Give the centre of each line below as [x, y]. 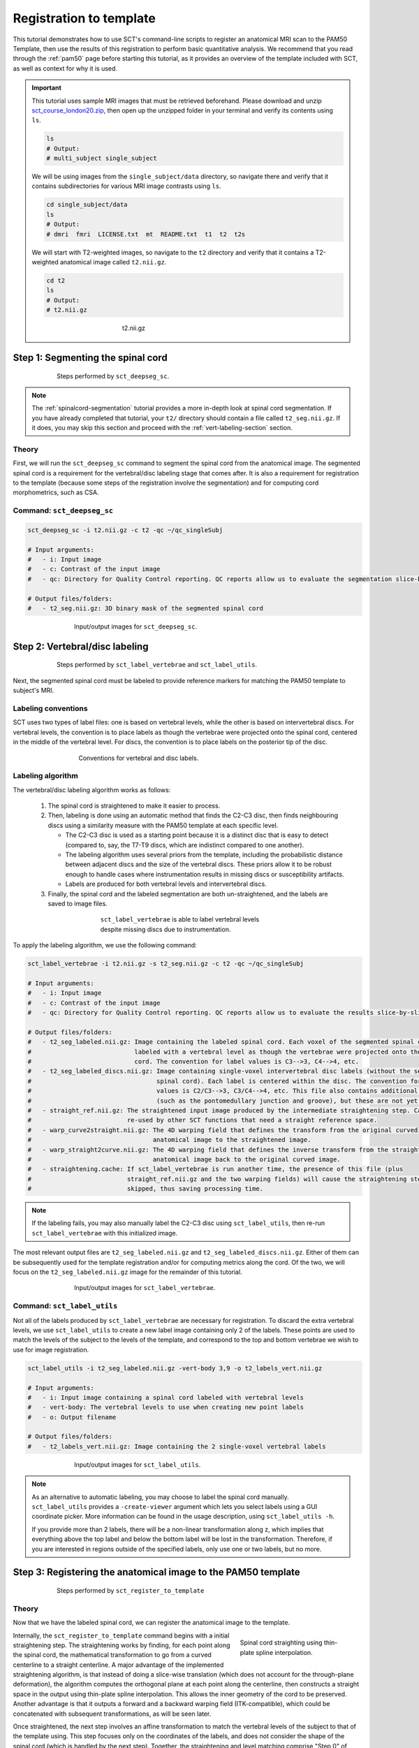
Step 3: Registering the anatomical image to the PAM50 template [156, 1572]
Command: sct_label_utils [65, 1306]
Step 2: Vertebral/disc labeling [81, 646]
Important [47, 88]
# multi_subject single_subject [102, 158]
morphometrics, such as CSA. [56, 492]
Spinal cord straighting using [281, 1642]
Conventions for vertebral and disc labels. [139, 758]
